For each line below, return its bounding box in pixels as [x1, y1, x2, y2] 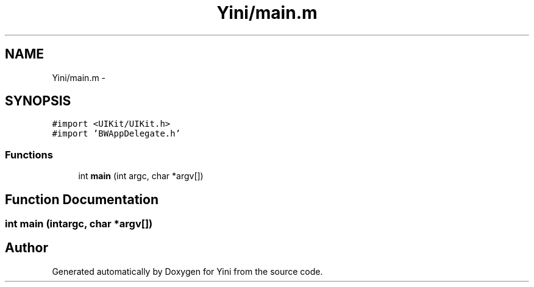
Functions [5, 148, 53, 161]
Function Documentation [5, 191, 158, 207]
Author [5, 240, 48, 256]
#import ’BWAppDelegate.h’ [52, 129, 181, 139]
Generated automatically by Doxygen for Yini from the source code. [52, 266, 323, 277]
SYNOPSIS [5, 93, 71, 109]
